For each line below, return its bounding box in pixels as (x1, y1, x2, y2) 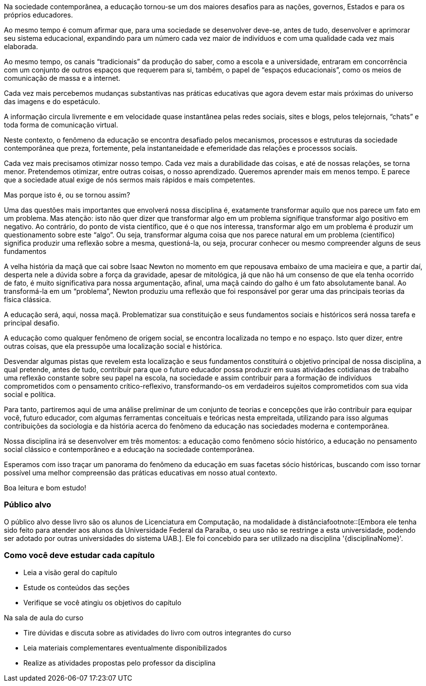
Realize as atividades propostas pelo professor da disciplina (23, 658, 216, 667)
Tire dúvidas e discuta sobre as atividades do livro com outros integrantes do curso (23, 628, 291, 637)
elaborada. (4, 42, 38, 51)
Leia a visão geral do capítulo (23, 568, 117, 577)
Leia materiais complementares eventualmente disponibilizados (23, 643, 227, 652)
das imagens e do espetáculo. (4, 97, 100, 106)
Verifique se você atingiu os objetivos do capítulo (23, 598, 182, 607)
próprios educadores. (4, 11, 73, 19)
